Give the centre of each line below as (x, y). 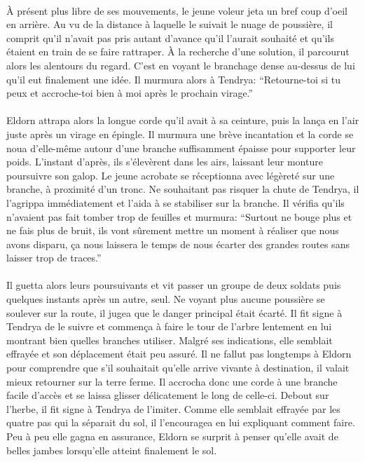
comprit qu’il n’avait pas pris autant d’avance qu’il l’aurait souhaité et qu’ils (170, 38)
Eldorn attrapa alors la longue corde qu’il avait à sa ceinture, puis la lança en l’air (183, 120)
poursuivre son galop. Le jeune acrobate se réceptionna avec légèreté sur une (171, 175)
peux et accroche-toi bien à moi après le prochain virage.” (130, 93)
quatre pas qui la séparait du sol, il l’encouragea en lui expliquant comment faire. (181, 422)
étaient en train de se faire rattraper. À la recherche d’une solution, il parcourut (178, 52)
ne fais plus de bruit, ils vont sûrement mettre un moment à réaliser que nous (173, 230)
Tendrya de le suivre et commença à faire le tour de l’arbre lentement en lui (169, 326)
